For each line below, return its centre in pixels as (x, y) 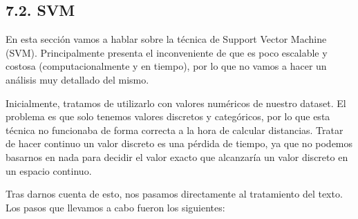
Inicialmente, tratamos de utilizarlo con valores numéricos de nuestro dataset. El (176, 103)
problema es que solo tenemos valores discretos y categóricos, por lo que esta (168, 116)
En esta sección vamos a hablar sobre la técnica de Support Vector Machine (166, 39)
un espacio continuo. (49, 170)
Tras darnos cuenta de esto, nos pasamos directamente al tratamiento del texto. (174, 194)
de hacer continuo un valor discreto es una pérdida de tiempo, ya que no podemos (179, 143)
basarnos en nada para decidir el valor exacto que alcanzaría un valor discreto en (177, 156)
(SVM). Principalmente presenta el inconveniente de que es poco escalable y (167, 52)
